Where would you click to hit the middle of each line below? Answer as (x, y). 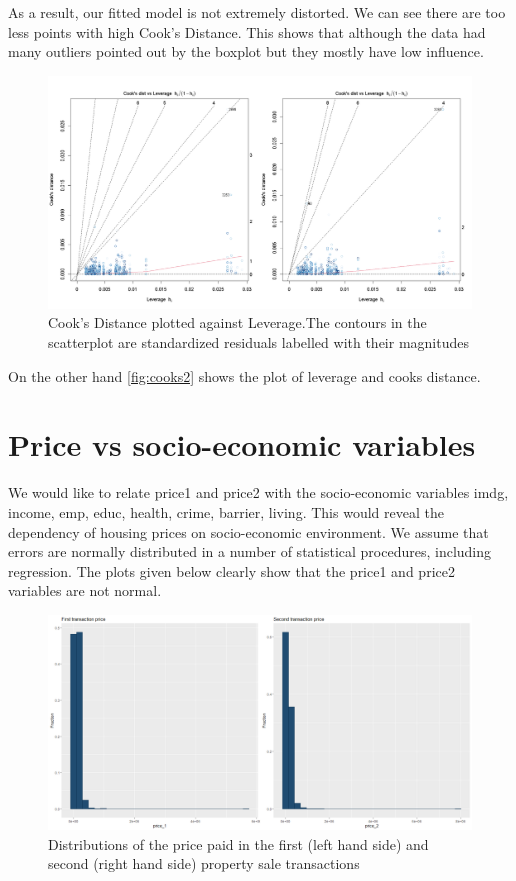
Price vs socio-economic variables (242, 444)
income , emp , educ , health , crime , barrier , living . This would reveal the (226, 511)
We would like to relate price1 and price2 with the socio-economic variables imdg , (258, 492)
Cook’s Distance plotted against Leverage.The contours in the (237, 322)
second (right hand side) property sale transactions (204, 863)
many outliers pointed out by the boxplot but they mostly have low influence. (246, 51)
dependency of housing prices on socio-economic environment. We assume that (248, 531)
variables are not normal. (85, 590)
